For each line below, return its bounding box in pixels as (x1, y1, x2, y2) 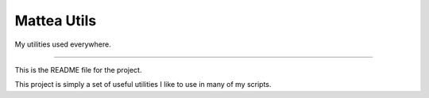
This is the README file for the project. (14, 65, 142, 74)
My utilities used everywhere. (14, 40, 111, 49)
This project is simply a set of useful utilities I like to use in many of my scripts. (14, 80, 272, 89)
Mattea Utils (14, 12, 97, 29)
